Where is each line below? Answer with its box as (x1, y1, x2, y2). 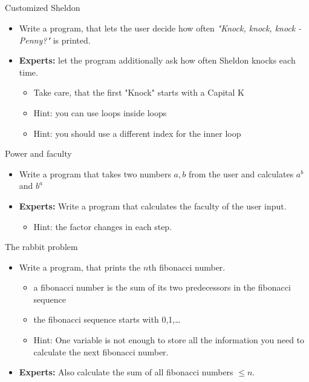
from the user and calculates (188, 167, 294, 180)
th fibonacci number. (148, 260, 226, 273)
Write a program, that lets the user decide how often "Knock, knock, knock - (19, 21, 302, 34)
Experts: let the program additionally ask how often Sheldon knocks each (19, 54, 296, 67)
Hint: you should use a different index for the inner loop (33, 127, 241, 139)
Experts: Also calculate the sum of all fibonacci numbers (19, 366, 233, 378)
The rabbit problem (5, 240, 78, 253)
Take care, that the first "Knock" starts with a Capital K (33, 86, 244, 99)
